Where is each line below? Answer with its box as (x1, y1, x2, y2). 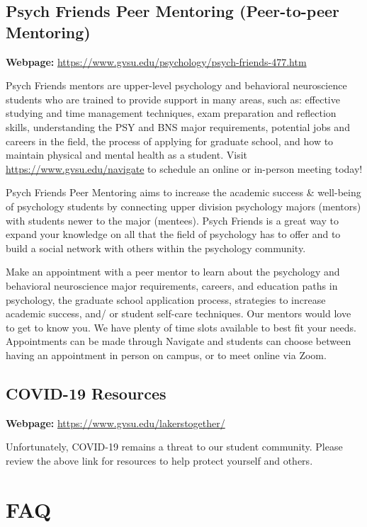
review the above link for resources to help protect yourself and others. (6, 453, 313, 467)
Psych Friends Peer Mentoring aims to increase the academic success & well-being (6, 185, 361, 200)
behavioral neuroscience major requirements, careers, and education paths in (6, 278, 338, 293)
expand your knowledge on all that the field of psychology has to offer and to (6, 227, 341, 242)
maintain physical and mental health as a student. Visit (6, 147, 247, 162)
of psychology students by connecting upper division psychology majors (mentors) (6, 198, 361, 213)
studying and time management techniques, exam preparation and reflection (6, 106, 337, 120)
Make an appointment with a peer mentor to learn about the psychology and (6, 264, 340, 279)
